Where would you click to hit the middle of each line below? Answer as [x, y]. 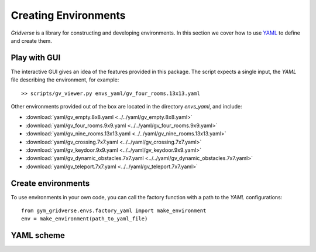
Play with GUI [36, 58]
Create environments [50, 183]
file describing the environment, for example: [65, 80]
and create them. [31, 40]
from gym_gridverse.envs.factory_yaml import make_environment [114, 211]
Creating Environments [68, 15]
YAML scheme [38, 235]
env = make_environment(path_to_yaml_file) [85, 219]
